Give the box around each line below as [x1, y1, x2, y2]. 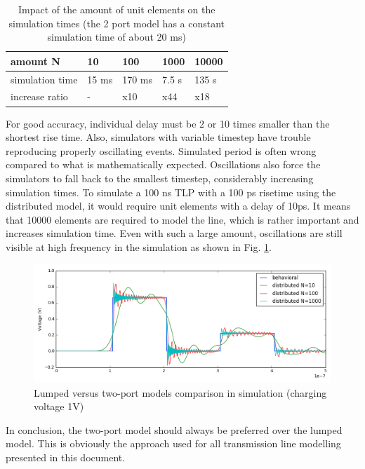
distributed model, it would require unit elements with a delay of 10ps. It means [6, 198, 351, 213]
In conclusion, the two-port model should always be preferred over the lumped [6, 422, 343, 437]
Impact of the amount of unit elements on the [18, 2, 215, 16]
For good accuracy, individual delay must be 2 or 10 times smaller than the [6, 116, 330, 130]
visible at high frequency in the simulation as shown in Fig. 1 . [6, 239, 272, 254]
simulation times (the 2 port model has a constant [8, 15, 225, 30]
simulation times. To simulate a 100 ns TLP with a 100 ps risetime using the [6, 184, 336, 199]
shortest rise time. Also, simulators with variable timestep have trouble [6, 130, 311, 144]
